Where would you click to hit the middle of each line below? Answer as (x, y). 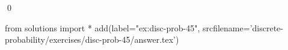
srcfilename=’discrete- (243, 27)
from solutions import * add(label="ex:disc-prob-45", (103, 27)
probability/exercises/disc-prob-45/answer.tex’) (92, 39)
